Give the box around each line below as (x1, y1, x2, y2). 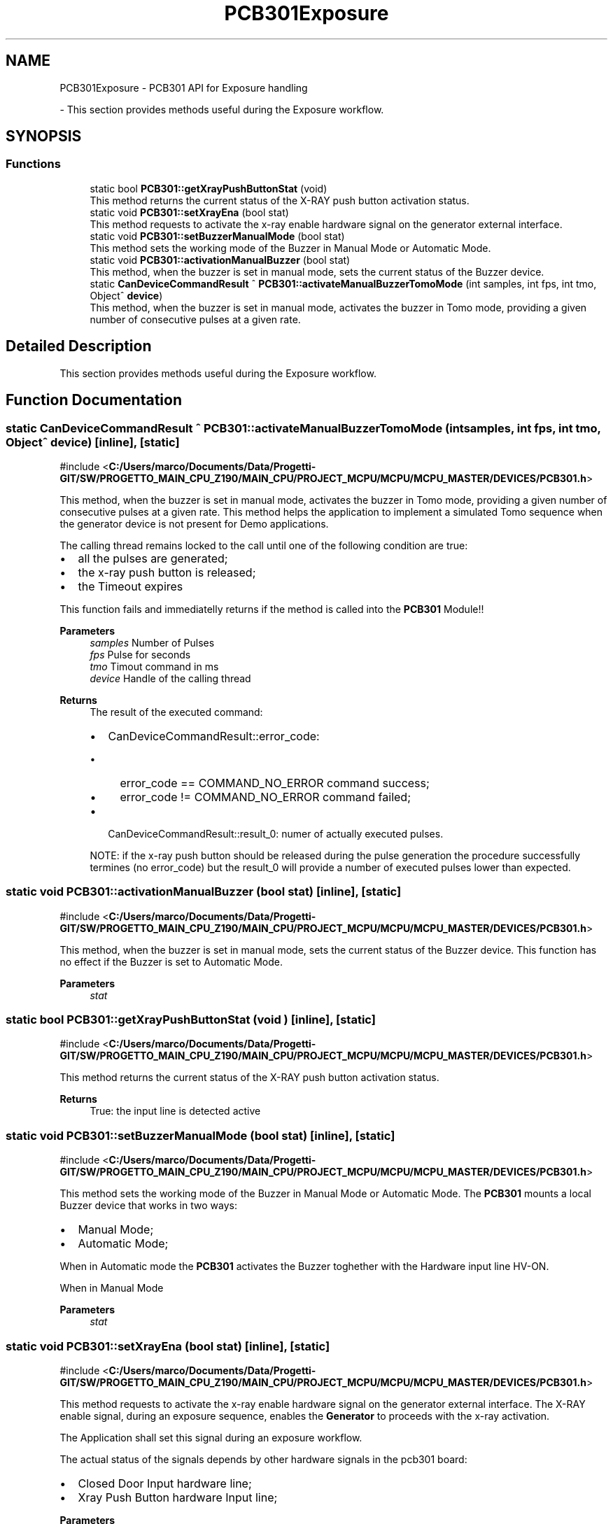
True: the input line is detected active (90, 1105, 261, 1117)
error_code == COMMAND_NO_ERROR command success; (120, 775, 430, 790)
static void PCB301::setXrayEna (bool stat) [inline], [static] (6, 1339, 330, 1353)
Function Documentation (6, 391, 182, 409)
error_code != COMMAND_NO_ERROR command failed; (120, 789, 411, 804)
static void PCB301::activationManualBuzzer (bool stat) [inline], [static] (6, 884, 402, 899)
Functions (6, 157, 61, 171)
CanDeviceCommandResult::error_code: (108, 728, 320, 743)
